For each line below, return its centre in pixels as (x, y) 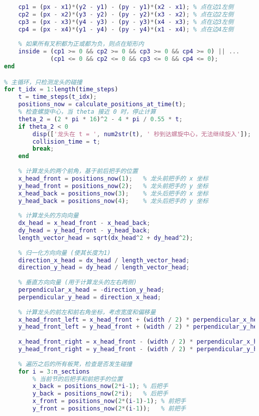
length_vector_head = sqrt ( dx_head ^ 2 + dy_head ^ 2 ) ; (106, 238)
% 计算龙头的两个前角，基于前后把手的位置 (78, 171)
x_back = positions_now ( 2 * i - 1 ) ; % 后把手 (100, 386)
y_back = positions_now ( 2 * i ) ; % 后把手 (100, 394)
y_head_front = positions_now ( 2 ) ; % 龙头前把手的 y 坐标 (113, 186)
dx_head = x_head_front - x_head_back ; (84, 223)
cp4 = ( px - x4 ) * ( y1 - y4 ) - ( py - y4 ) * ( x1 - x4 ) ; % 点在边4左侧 (126, 29)
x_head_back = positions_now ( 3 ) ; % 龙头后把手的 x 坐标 (113, 193)
